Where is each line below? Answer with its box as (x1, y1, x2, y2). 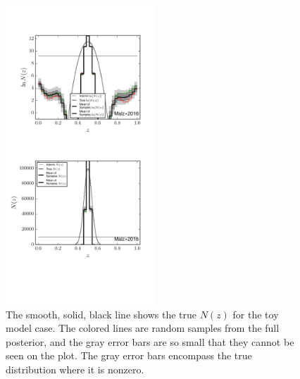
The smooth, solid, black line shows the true (6, 306, 196, 321)
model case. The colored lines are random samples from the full (6, 321, 280, 335)
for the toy (232, 306, 279, 321)
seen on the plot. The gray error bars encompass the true (6, 348, 252, 363)
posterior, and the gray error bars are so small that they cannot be (6, 334, 294, 349)
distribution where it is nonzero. (6, 361, 144, 376)
